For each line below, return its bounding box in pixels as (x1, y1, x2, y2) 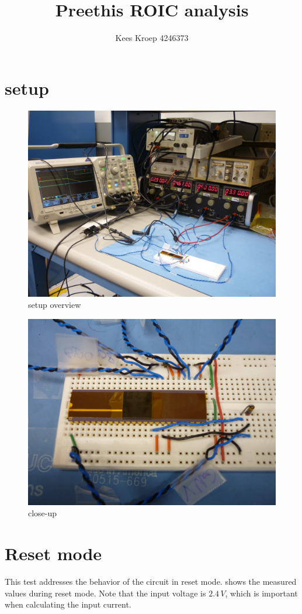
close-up (28, 507, 57, 519)
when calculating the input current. (5, 598, 131, 610)
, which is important (225, 586, 298, 599)
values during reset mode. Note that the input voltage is (5, 586, 206, 599)
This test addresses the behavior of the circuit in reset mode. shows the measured (5, 575, 297, 588)
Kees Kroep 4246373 (115, 32, 189, 44)
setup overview (28, 299, 81, 311)
